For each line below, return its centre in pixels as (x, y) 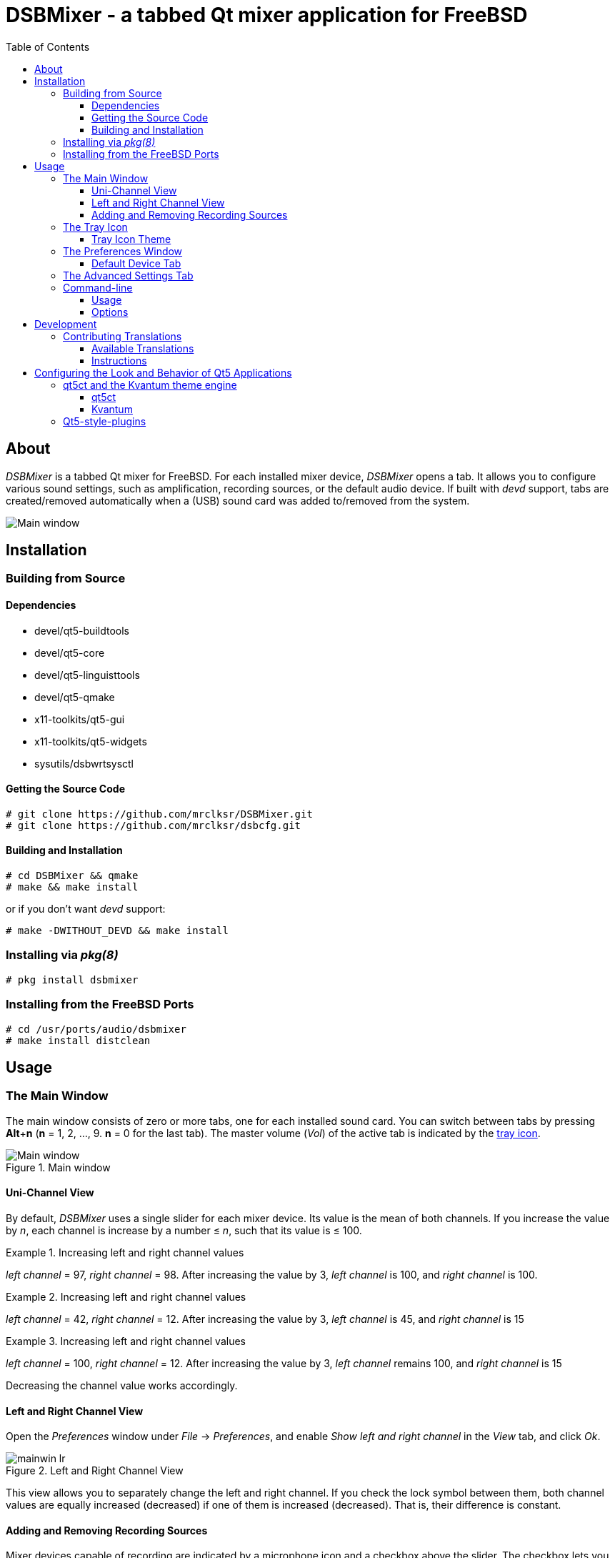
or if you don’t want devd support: (86, 909)
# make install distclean (78, 1040)
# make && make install (72, 887)
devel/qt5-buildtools (82, 630)
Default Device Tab (136, 263)
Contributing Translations (122, 336)
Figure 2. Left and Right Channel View (95, 1471)
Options (110, 312)
